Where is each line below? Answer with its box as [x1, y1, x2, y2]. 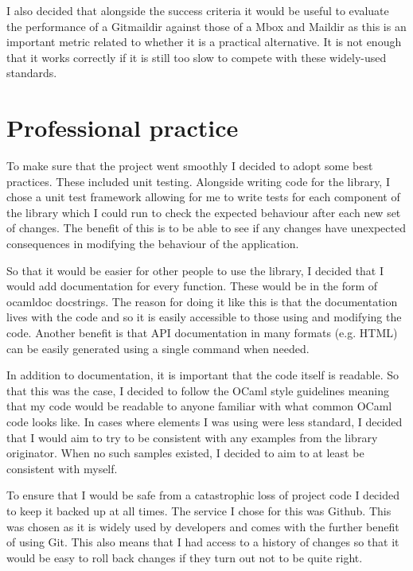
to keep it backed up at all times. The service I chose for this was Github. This [6, 502, 392, 519]
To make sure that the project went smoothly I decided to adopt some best [6, 157, 373, 174]
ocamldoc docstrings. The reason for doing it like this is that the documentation [6, 293, 398, 309]
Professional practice [6, 111, 239, 144]
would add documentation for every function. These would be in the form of [6, 278, 378, 294]
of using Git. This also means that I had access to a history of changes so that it [6, 534, 399, 550]
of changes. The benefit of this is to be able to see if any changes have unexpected [6, 219, 406, 236]
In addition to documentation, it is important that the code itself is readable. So [6, 367, 399, 383]
